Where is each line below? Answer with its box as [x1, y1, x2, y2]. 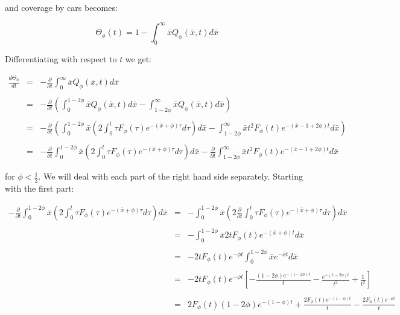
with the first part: [5, 182, 74, 195]
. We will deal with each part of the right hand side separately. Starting [38, 170, 303, 183]
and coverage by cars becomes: [5, 1, 118, 13]
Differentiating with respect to [5, 52, 117, 65]
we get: [125, 52, 151, 65]
